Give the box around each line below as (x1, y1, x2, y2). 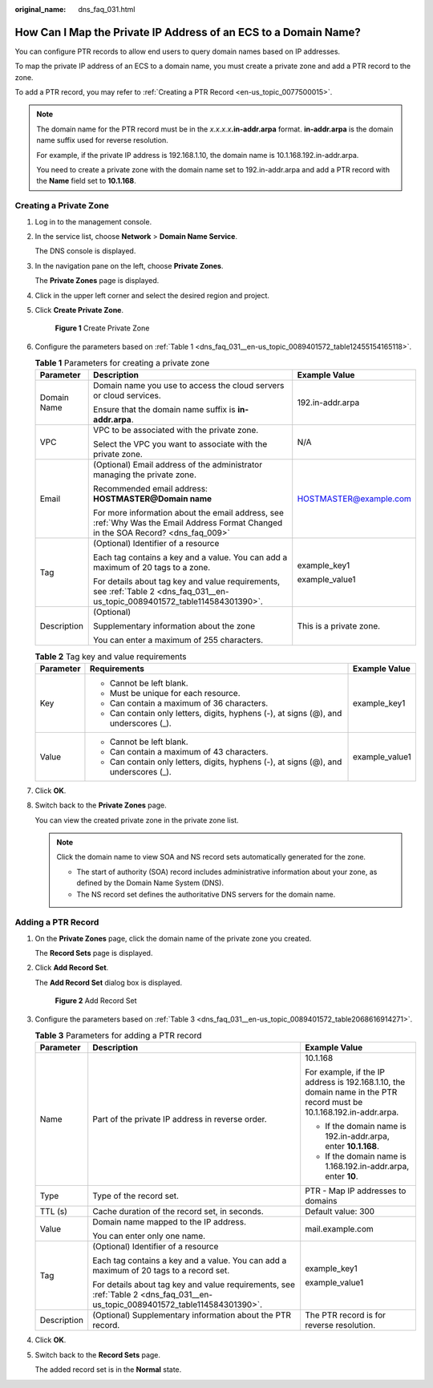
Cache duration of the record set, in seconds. (92, 1206, 264, 1217)
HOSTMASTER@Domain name (93, 493, 212, 504)
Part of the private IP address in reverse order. (92, 1114, 268, 1125)
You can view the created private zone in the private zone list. (34, 815, 240, 825)
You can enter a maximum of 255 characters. (93, 634, 264, 645)
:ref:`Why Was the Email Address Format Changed (93, 517, 283, 528)
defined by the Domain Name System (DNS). (76, 878, 225, 888)
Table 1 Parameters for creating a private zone (34, 358, 210, 369)
